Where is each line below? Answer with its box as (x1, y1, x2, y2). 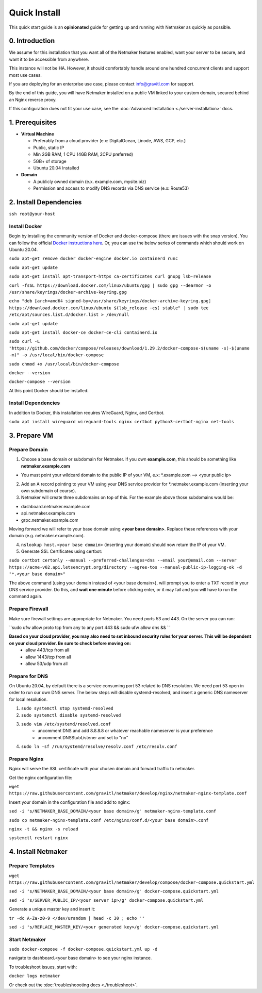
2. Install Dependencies (9, 198, 82, 206)
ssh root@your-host (9, 211, 55, 217)
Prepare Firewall (9, 606, 49, 612)
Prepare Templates (9, 862, 55, 869)
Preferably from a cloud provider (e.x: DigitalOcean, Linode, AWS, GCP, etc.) (33, 138, 186, 144)
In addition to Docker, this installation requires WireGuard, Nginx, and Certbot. (9, 410, 165, 415)
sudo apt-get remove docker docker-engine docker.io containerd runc (9, 256, 178, 262)
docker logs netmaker (9, 973, 61, 979)
